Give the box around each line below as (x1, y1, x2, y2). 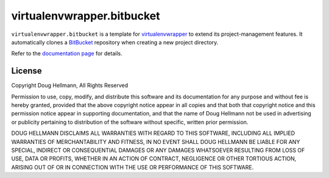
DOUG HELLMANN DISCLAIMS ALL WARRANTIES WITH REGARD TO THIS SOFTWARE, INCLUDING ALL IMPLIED (11, 129, 295, 137)
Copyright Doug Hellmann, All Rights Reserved (11, 82, 129, 89)
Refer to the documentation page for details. (11, 50, 122, 57)
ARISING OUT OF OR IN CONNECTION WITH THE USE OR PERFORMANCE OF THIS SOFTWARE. (11, 163, 254, 171)
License (11, 66, 42, 76)
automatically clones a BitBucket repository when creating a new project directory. (11, 38, 219, 46)
